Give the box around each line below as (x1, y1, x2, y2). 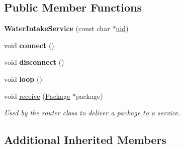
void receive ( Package (4, 90, 70, 101)
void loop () (4, 73, 42, 84)
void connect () (4, 40, 54, 50)
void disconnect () (4, 57, 64, 67)
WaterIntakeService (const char (4, 23, 110, 34)
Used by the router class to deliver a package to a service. (4, 107, 180, 118)
